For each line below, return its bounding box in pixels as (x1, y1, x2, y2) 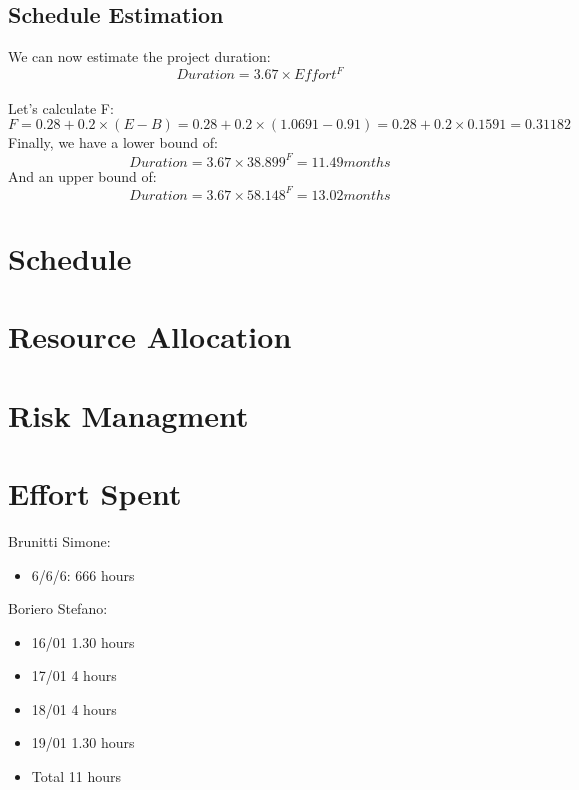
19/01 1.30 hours (31, 732, 135, 753)
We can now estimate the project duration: (8, 46, 271, 67)
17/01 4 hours (31, 665, 117, 686)
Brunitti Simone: (8, 530, 111, 551)
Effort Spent (8, 472, 182, 513)
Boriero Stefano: (8, 598, 108, 619)
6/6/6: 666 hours (31, 564, 135, 585)
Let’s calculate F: (8, 97, 114, 118)
